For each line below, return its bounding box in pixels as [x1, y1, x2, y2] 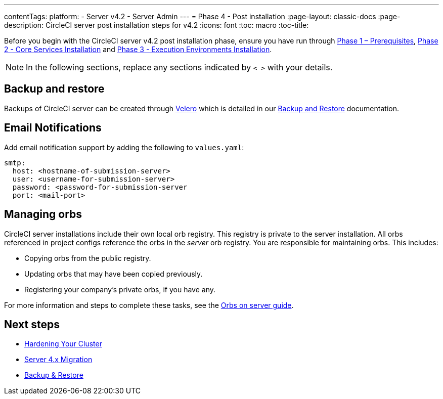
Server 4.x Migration [24, 355, 93, 364]
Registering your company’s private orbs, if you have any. [24, 285, 216, 294]
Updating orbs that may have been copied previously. [24, 269, 203, 278]
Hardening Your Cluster [24, 339, 102, 348]
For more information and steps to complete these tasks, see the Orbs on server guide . [4, 300, 294, 309]
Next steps [4, 318, 60, 331]
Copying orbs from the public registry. [24, 253, 151, 262]
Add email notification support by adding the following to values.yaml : [4, 143, 244, 152]
